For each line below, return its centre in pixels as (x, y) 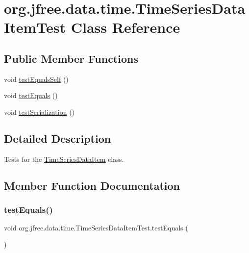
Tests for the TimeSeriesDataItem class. (64, 159)
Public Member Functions (71, 58)
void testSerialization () (39, 112)
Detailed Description (58, 138)
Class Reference (125, 27)
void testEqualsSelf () (36, 79)
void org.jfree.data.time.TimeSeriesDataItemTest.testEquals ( (96, 228)
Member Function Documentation (92, 185)
